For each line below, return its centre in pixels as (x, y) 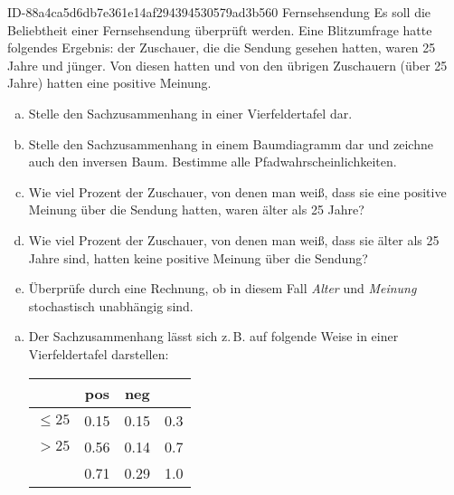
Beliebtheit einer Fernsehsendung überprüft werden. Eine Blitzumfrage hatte (220, 29)
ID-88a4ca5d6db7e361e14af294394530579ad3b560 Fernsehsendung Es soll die (219, 12)
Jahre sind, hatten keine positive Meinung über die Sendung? (198, 257)
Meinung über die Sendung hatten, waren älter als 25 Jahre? (196, 209)
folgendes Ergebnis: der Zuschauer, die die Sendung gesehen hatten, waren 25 (222, 48)
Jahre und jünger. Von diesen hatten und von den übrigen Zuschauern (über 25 (227, 65)
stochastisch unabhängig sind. (111, 305)
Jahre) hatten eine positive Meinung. (109, 83)
